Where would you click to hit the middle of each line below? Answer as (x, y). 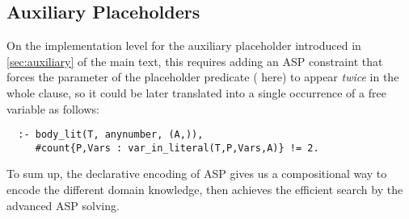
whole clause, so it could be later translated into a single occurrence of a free (196, 92)
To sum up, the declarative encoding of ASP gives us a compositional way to (197, 174)
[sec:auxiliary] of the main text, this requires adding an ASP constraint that (195, 61)
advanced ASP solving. (63, 205)
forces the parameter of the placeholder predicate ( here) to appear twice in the (203, 77)
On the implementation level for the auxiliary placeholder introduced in (184, 45)
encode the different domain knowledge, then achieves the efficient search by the (205, 190)
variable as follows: (53, 108)
